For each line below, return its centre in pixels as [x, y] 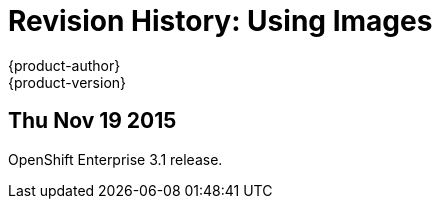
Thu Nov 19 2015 [92, 121]
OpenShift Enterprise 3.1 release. [115, 159]
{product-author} [64, 65]
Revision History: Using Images [220, 21]
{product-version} [67, 82]
